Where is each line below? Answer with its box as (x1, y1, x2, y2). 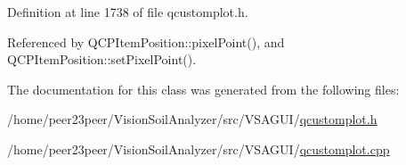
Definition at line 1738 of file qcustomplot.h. (7, 3, 248, 21)
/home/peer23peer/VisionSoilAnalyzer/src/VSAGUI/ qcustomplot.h (7, 110, 378, 128)
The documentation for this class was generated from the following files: (7, 79, 400, 98)
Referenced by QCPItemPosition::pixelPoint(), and (7, 32, 285, 51)
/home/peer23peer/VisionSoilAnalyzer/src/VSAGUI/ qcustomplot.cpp (7, 139, 390, 158)
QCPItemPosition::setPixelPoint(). (7, 50, 197, 69)
